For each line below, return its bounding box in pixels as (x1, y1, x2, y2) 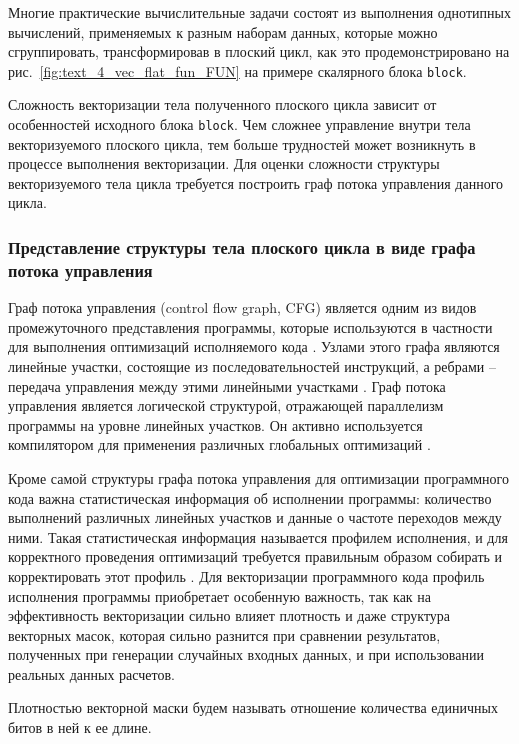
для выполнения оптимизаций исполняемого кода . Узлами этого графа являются (8, 336, 500, 357)
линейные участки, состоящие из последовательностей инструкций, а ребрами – (8, 355, 496, 376)
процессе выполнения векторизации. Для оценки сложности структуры (8, 153, 440, 174)
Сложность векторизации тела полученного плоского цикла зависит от (8, 94, 437, 115)
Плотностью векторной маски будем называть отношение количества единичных (8, 697, 498, 718)
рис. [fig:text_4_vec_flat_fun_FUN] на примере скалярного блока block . (8, 60, 467, 81)
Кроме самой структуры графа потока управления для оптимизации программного (8, 467, 509, 488)
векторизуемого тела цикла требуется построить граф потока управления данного (8, 172, 504, 193)
